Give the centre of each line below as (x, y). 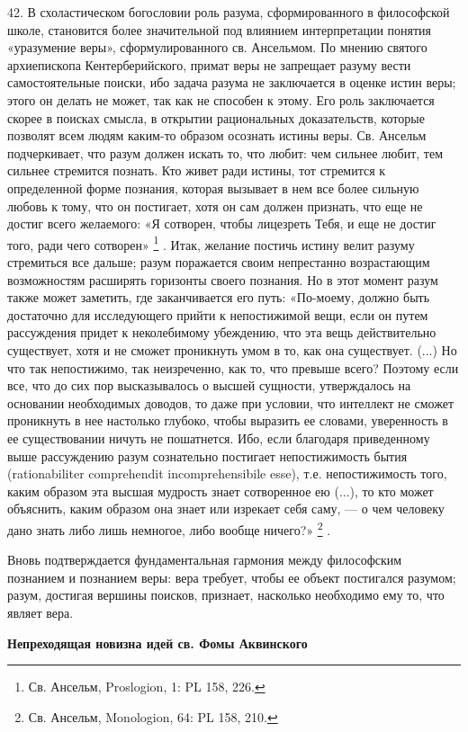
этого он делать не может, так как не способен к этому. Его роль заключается (221, 99)
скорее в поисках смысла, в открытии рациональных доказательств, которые (216, 117)
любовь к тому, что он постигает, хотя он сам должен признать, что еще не (215, 205)
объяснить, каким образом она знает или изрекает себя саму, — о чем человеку (226, 509)
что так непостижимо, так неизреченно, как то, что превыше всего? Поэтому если (233, 367)
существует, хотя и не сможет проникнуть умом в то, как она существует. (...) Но (232, 349)
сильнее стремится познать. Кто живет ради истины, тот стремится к (197, 170)
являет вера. (40, 612)
